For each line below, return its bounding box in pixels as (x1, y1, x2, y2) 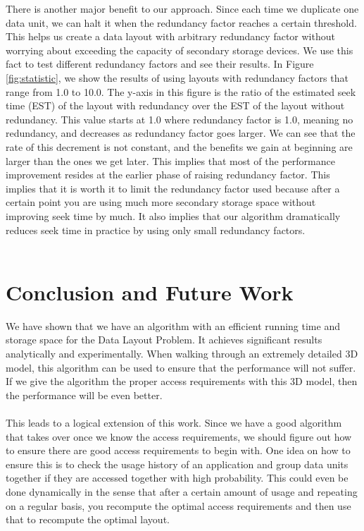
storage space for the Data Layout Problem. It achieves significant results (6, 332, 322, 347)
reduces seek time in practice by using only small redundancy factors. (6, 222, 306, 237)
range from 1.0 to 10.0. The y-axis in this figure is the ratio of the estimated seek (6, 84, 356, 99)
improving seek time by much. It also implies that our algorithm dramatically (6, 208, 341, 223)
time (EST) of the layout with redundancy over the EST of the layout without (6, 98, 345, 113)
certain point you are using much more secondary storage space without (6, 195, 316, 209)
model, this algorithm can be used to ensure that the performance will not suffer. (6, 360, 356, 374)
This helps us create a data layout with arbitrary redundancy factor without (6, 29, 335, 44)
